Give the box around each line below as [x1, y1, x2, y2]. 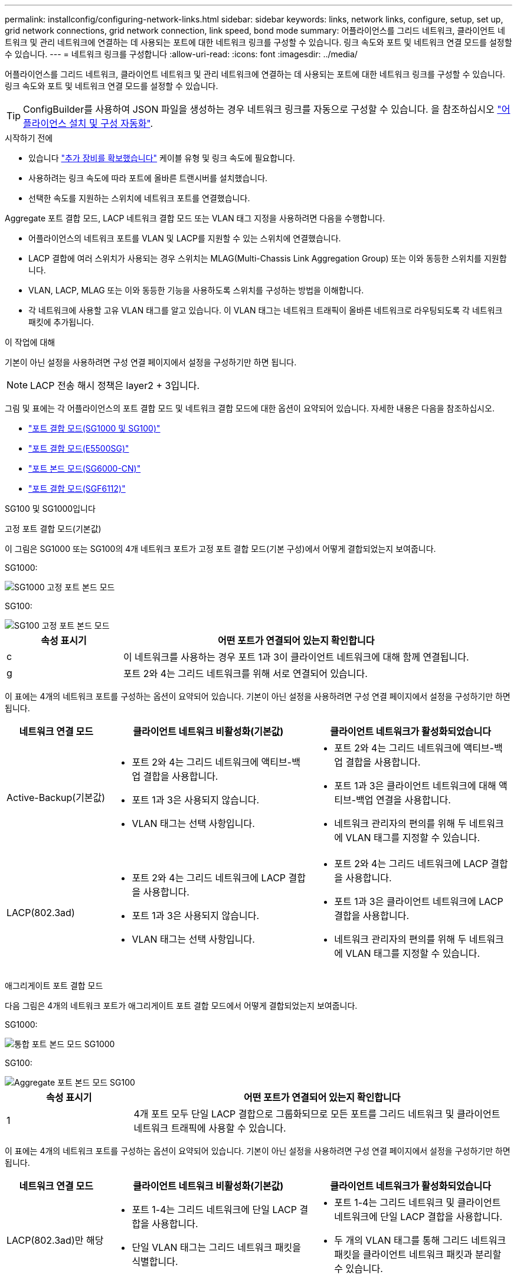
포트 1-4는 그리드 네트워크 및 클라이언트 [334, 1197, 501, 1208]
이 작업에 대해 [5, 337, 55, 347]
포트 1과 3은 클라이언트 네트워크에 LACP [334, 895, 503, 907]
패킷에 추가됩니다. [28, 317, 94, 327]
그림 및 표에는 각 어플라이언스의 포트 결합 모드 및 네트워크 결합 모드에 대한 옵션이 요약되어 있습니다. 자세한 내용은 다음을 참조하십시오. [5, 403, 495, 413]
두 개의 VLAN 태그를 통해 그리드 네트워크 [334, 1234, 506, 1246]
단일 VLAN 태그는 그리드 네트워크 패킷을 [132, 1241, 301, 1253]
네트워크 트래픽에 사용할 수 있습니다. [133, 1122, 286, 1134]
